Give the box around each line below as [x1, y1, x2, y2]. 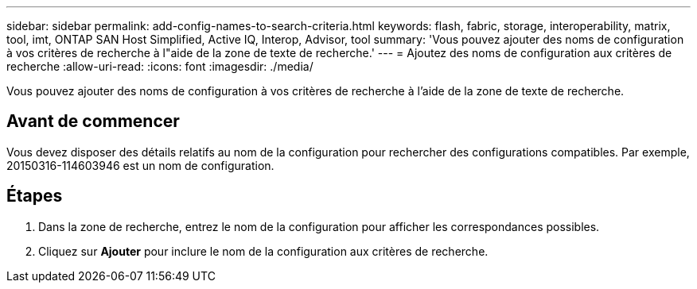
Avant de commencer [6, 111, 180, 132]
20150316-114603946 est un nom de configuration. [6, 158, 275, 172]
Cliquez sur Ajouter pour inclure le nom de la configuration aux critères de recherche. [38, 244, 489, 258]
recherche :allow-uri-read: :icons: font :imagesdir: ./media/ [6, 60, 313, 73]
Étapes [6, 186, 63, 206]
